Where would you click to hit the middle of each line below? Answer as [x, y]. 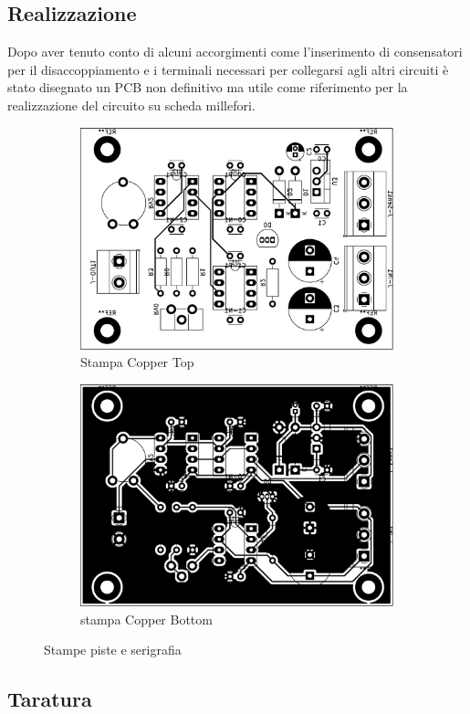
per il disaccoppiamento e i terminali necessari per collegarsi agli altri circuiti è [228, 69]
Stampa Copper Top [137, 362]
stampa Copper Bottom [146, 619]
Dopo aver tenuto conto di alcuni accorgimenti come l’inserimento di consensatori [235, 52]
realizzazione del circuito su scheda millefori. [131, 105]
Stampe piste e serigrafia [113, 650]
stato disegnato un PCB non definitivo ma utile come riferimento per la [208, 87]
